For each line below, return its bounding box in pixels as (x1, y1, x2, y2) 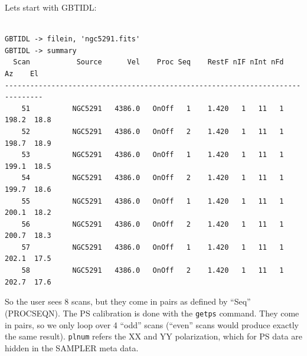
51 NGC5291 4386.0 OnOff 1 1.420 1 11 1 (21, 104, 284, 113)
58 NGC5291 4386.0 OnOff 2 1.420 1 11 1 (21, 266, 284, 275)
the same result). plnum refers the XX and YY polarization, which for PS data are (5, 330, 302, 342)
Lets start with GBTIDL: (5, 1, 97, 13)
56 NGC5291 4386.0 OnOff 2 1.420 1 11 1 (21, 220, 284, 228)
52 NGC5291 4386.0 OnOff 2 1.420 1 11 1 (21, 127, 284, 136)
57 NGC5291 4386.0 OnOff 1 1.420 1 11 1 (21, 243, 284, 252)
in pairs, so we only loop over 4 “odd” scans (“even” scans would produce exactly (5, 318, 299, 331)
